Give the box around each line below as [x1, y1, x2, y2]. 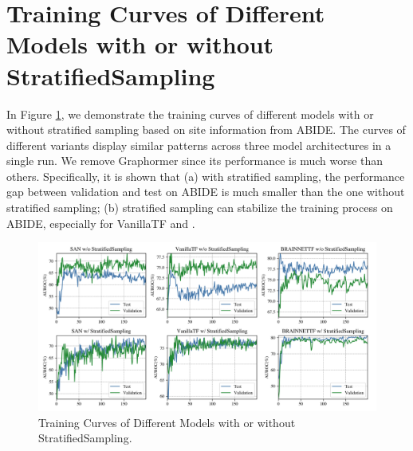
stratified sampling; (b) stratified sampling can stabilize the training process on [6, 199, 393, 216]
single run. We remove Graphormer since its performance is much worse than [6, 152, 383, 169]
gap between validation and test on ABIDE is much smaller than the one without [6, 183, 405, 200]
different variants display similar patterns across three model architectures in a [6, 136, 391, 153]
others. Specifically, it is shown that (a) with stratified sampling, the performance [6, 167, 405, 184]
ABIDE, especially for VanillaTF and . [6, 214, 195, 231]
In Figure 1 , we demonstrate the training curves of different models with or [6, 105, 374, 122]
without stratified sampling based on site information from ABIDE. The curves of [6, 121, 406, 138]
